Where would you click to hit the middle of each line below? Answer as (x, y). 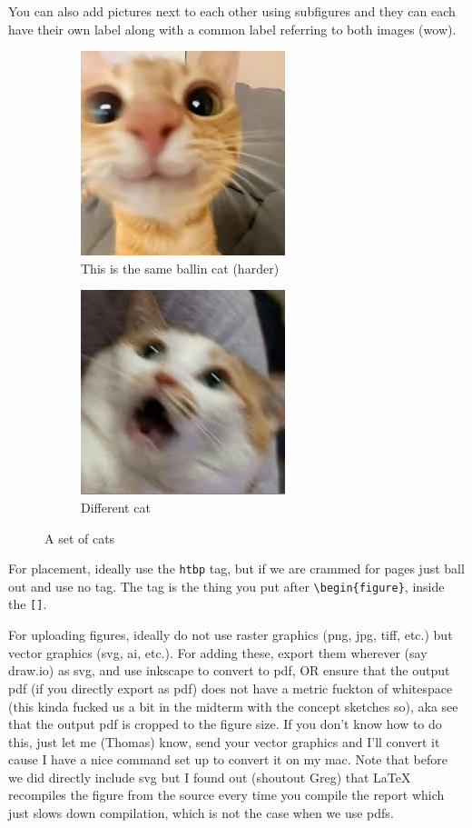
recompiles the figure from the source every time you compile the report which (226, 795)
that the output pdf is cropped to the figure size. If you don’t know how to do (225, 724)
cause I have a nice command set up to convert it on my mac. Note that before (228, 759)
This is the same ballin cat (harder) (180, 268)
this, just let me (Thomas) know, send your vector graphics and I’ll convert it (224, 741)
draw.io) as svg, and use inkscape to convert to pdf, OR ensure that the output (229, 670)
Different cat (116, 507)
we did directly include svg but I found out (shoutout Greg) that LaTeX (210, 777)
